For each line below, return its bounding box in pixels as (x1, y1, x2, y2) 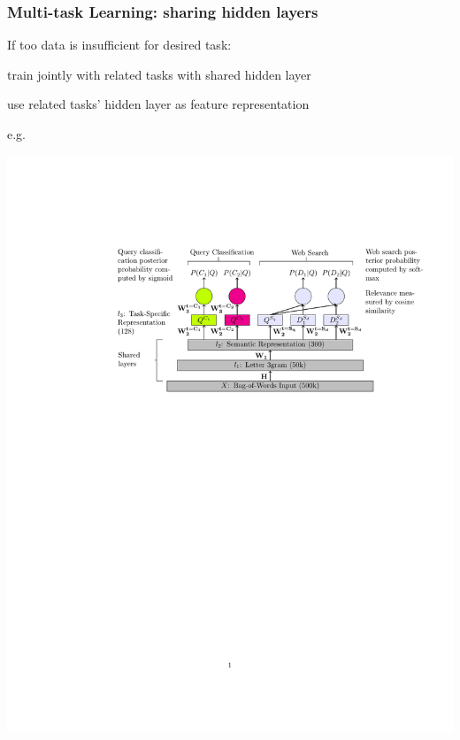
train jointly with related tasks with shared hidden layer (7, 65, 311, 83)
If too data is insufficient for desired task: (7, 35, 232, 54)
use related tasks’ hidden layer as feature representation (7, 95, 310, 113)
